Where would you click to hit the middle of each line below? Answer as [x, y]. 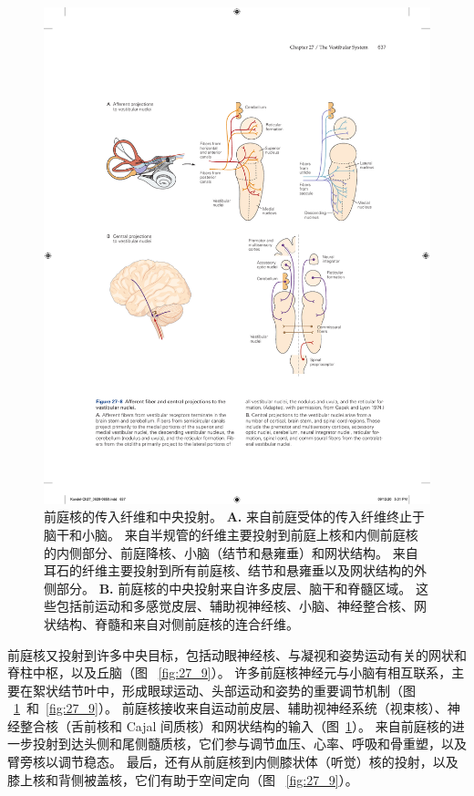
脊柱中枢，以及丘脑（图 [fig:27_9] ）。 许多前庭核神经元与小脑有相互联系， [230, 672]
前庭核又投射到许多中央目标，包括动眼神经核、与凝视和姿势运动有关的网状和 [237, 654]
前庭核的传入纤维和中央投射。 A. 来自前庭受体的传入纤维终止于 [234, 517]
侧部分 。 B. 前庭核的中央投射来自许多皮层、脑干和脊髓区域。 [228, 588]
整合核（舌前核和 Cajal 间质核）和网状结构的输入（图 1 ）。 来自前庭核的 [236, 725]
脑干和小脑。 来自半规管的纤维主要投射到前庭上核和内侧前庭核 [231, 534]
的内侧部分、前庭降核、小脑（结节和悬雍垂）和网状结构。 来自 [231, 552]
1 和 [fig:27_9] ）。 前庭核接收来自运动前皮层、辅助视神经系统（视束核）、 [231, 708]
